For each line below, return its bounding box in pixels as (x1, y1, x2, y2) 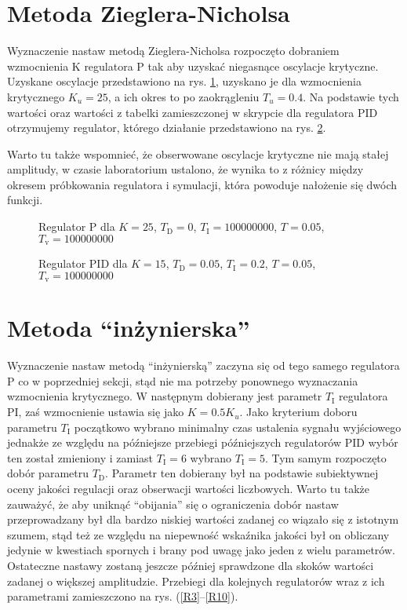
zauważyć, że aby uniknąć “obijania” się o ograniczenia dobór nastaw (7, 495, 339, 512)
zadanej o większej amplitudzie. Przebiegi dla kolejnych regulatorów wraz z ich (7, 572, 385, 589)
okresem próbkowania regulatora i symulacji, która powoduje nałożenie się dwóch (7, 176, 398, 192)
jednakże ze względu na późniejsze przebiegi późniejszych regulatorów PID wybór (7, 434, 398, 451)
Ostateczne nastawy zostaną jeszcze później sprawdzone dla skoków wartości (7, 557, 374, 573)
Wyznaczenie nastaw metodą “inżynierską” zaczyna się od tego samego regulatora (7, 357, 400, 374)
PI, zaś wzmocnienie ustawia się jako (7, 404, 184, 420)
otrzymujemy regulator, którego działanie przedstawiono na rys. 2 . (7, 119, 326, 136)
